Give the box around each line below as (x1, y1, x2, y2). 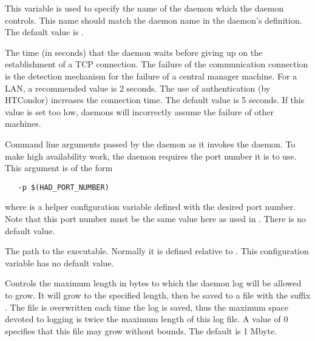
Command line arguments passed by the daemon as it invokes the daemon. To (5, 137, 296, 150)
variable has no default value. (5, 256, 114, 269)
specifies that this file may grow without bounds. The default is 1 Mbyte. (5, 324, 277, 337)
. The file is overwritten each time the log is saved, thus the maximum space (5, 300, 289, 313)
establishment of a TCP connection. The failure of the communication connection (5, 58, 308, 70)
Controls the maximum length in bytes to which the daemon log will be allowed (5, 277, 302, 289)
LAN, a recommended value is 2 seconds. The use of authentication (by (5, 81, 271, 94)
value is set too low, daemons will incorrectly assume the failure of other (5, 105, 274, 118)
